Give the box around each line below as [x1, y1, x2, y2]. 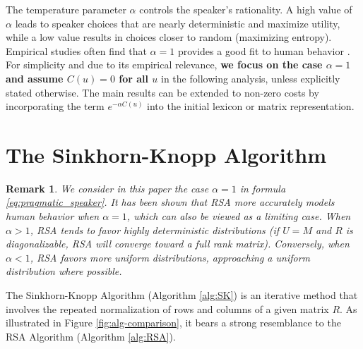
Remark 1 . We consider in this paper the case [6, 180, 209, 195]
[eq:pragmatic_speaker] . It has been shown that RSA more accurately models [6, 195, 335, 209]
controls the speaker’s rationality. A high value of [139, 2, 352, 16]
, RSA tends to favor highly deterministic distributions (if [30, 222, 280, 237]
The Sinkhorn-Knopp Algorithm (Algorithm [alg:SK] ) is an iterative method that [6, 288, 358, 302]
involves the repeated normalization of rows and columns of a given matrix [6, 301, 329, 316]
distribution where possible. [6, 264, 122, 278]
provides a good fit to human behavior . [177, 43, 350, 58]
